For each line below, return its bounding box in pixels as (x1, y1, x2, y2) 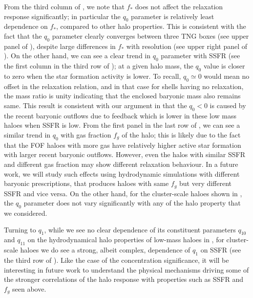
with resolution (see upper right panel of (126, 41, 248, 51)
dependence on (4, 21, 48, 31)
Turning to (4, 224, 36, 234)
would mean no (204, 70, 250, 81)
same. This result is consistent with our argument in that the (4, 100, 187, 110)
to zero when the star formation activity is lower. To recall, (4, 70, 181, 81)
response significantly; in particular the (4, 11, 121, 21)
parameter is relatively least (131, 11, 214, 21)
